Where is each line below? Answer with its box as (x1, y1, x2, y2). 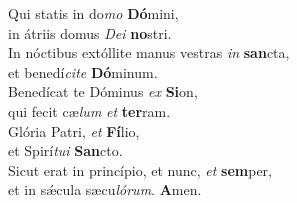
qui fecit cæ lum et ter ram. (8, 100, 171, 121)
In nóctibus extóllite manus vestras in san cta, (8, 42, 290, 63)
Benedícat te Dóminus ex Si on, (8, 81, 198, 102)
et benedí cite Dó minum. (8, 61, 158, 82)
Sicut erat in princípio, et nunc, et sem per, (8, 159, 272, 180)
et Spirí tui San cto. (8, 140, 123, 161)
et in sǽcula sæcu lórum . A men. (8, 179, 202, 200)
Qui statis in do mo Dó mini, (8, 3, 179, 23)
